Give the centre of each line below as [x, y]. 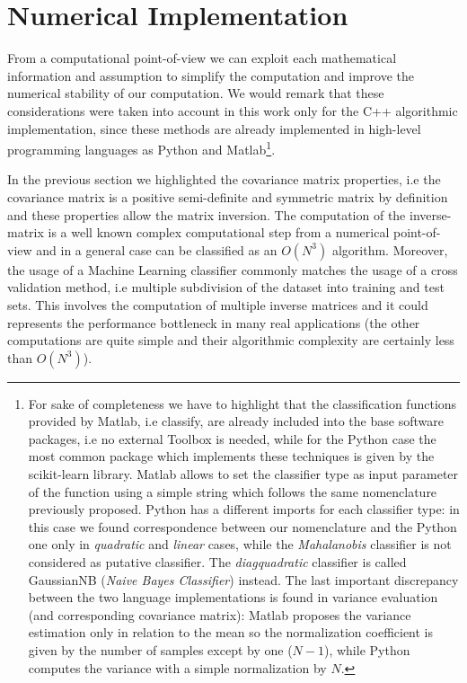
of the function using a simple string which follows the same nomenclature [233, 491]
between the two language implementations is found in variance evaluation [233, 597]
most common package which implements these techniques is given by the [231, 456]
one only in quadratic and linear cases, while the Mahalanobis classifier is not [240, 544]
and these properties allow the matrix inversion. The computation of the [207, 214]
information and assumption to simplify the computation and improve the [211, 75]
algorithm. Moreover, [390, 249]
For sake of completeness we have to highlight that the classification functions [242, 403]
